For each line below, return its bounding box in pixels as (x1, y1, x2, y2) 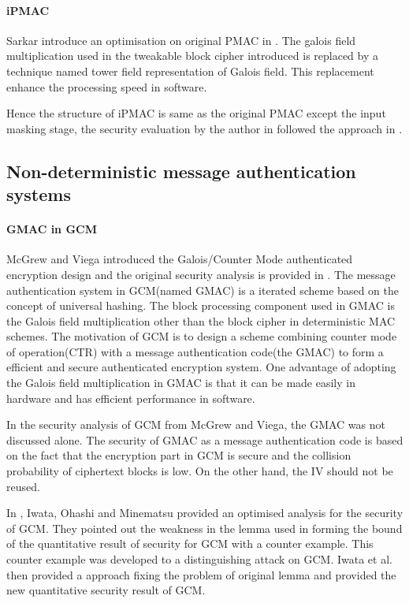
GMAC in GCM (6, 221, 98, 237)
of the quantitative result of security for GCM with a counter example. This (6, 535, 374, 552)
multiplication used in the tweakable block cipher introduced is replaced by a (6, 47, 379, 64)
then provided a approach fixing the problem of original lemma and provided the (6, 566, 396, 583)
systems (6, 182, 71, 207)
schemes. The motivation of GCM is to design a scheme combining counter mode (6, 328, 397, 344)
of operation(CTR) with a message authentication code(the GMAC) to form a (6, 343, 384, 359)
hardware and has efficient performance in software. (6, 389, 255, 406)
